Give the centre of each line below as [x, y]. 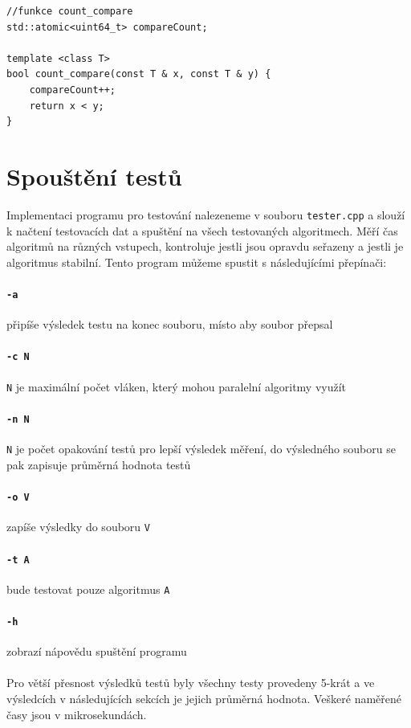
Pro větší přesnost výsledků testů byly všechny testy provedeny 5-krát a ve [191, 683]
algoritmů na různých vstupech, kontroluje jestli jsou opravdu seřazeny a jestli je [205, 246]
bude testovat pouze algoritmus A [88, 589]
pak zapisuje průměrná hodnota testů [99, 464]
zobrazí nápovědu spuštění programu [97, 651]
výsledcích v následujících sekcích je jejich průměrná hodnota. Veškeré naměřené [204, 699]
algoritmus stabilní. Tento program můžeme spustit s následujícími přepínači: [197, 262]
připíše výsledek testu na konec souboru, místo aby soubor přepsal [170, 324]
